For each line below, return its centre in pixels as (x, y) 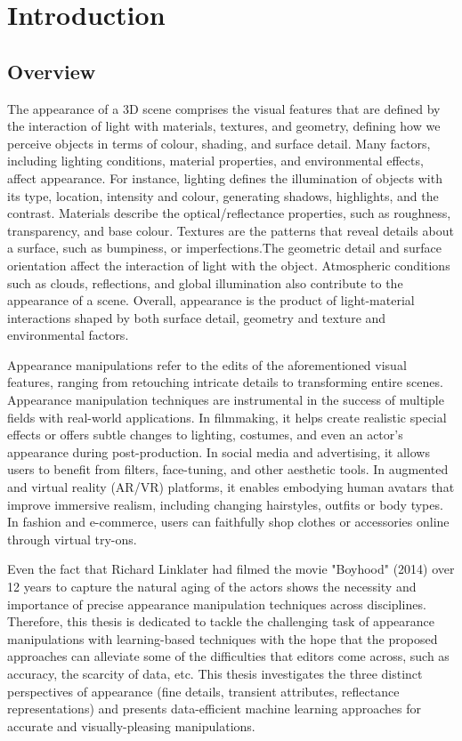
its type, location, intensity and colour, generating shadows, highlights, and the (223, 195)
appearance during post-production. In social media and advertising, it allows (219, 451)
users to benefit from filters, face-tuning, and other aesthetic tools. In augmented (228, 469)
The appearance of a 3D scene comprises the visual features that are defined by (224, 108)
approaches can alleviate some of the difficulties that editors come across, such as (228, 656)
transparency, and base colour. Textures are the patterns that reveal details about (231, 230)
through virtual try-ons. (72, 539)
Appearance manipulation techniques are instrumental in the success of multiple (226, 400)
